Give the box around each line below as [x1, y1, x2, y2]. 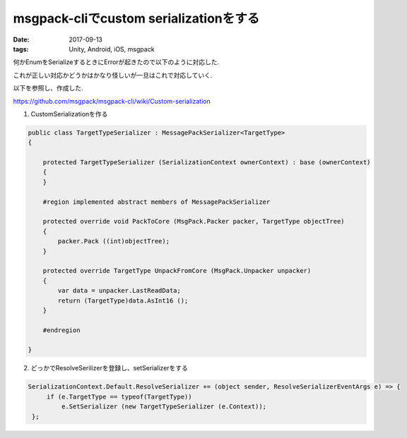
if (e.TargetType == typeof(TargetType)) [46, 392, 192, 401]
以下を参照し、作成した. [13, 84, 84, 92]
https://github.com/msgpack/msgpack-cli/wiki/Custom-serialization [13, 97, 211, 105]
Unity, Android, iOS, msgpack [69, 44, 155, 53]
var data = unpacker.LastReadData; [57, 286, 182, 295]
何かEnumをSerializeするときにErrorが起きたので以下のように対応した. [13, 58, 220, 66]
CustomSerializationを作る [30, 109, 108, 118]
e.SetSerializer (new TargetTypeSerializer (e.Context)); [61, 403, 267, 410]
